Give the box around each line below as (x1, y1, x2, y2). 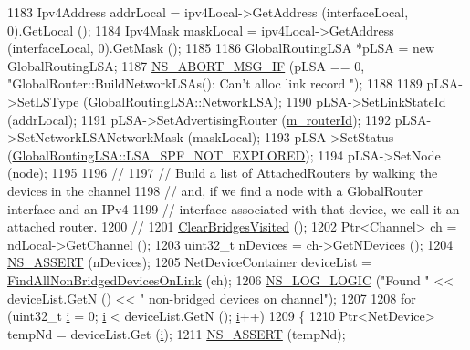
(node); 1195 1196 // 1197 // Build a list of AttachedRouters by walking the (7, 163, 438, 182)
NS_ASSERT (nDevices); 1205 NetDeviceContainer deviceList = (7, 252, 371, 272)
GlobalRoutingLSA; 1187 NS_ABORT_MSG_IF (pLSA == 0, (7, 56, 365, 75)
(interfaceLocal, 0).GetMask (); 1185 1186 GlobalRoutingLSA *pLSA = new (7, 38, 435, 57)
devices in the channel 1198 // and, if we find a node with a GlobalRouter (7, 180, 423, 200)
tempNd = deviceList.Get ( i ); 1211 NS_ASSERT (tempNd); (7, 324, 346, 343)
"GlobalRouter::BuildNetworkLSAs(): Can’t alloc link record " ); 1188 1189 (7, 74, 423, 93)
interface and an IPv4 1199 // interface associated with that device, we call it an (7, 199, 460, 218)
